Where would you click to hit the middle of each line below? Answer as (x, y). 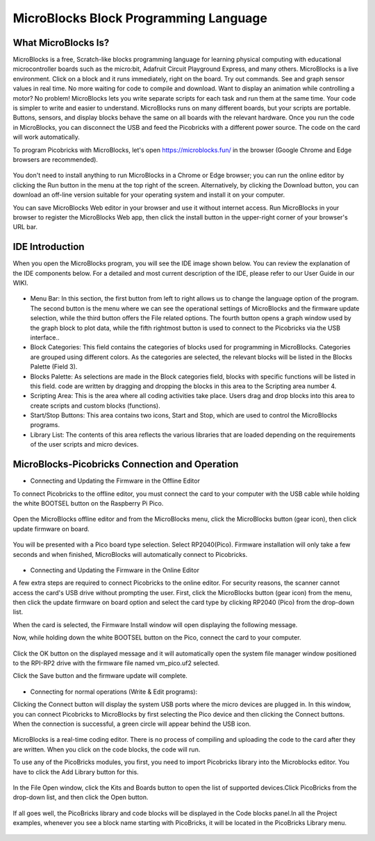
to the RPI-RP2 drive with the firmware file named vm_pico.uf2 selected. (116, 663)
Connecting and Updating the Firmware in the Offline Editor (115, 481)
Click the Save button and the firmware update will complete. (100, 676)
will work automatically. (46, 137)
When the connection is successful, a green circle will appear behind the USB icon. (132, 724)
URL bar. (25, 227)
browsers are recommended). (56, 159)
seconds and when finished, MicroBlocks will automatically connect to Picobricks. (130, 554)
